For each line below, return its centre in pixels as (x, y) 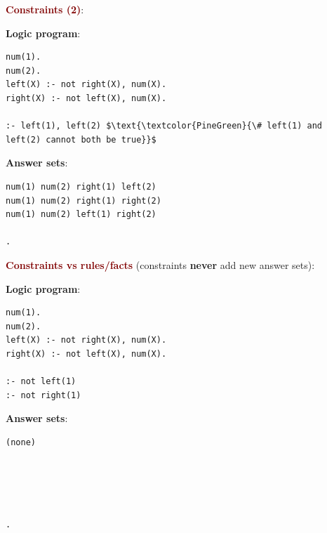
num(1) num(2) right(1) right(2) (84, 200)
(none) (21, 442)
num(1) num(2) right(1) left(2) (81, 186)
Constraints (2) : (45, 9)
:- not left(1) (41, 382)
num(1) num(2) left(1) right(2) (81, 215)
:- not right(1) (44, 395)
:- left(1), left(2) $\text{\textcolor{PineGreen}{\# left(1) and (164, 126)
